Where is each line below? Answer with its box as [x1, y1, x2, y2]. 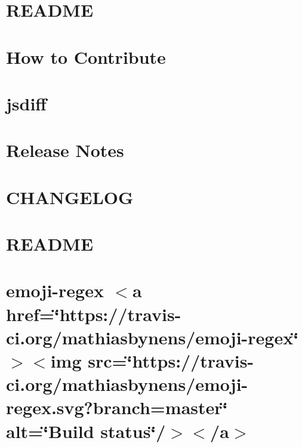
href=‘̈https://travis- [6, 301, 181, 326]
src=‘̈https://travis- [88, 349, 254, 372]
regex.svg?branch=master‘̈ [6, 395, 228, 420]
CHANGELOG [6, 184, 134, 209]
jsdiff [6, 91, 47, 115]
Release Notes [6, 138, 124, 162]
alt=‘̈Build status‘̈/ [6, 418, 166, 443]
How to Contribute [6, 44, 166, 69]
